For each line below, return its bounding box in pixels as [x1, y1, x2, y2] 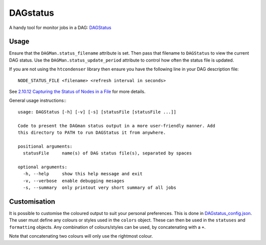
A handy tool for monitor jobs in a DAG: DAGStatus [9, 25, 112, 31]
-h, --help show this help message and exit [23, 171, 143, 177]
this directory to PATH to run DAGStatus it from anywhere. [18, 129, 166, 135]
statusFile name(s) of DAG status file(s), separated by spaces [23, 151, 192, 156]
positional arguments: [18, 143, 73, 149]
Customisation [9, 197, 55, 206]
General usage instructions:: [9, 97, 66, 103]
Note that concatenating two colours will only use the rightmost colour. [9, 233, 153, 239]
